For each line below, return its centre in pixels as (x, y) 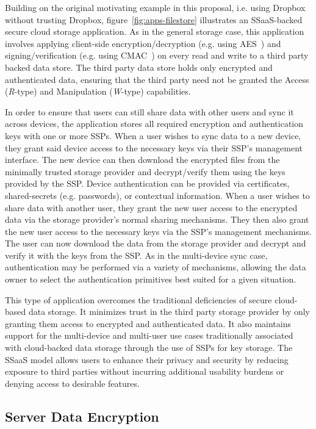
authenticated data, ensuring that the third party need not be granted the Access (157, 79)
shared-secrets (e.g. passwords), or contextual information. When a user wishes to (157, 195)
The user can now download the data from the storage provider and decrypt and (156, 243)
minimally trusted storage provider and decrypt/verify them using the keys (145, 171)
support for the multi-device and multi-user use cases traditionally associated (149, 335)
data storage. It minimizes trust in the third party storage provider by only (169, 312)
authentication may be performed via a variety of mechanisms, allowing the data (156, 267)
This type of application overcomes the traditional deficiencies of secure (138, 299)
